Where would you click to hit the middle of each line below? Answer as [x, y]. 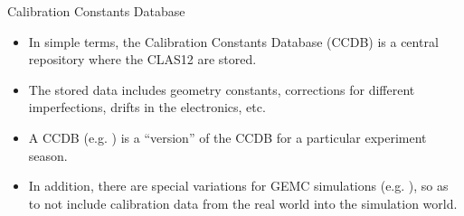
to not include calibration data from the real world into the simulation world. [243, 203]
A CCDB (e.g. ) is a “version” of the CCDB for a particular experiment [227, 137]
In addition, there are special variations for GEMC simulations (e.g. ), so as [238, 186]
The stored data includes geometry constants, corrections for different [222, 89]
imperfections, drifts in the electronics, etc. [147, 107]
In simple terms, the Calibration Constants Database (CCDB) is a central [233, 41]
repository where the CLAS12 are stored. [142, 59]
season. [48, 155]
